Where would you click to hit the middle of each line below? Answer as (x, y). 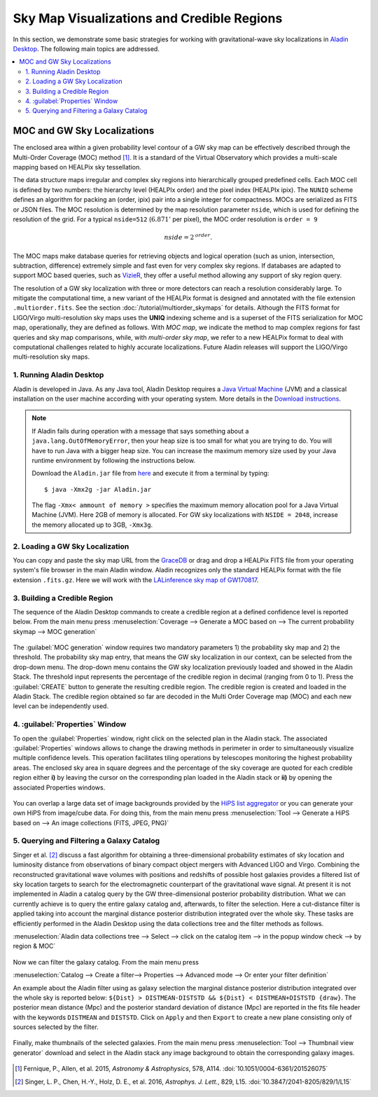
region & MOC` (34, 946)
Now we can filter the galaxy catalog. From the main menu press (106, 962)
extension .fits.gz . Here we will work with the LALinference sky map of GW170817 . (136, 580)
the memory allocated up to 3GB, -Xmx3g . (92, 525)
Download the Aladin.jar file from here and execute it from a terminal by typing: (150, 474)
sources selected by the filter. (56, 1027)
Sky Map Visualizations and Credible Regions (148, 18)
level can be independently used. (61, 706)
